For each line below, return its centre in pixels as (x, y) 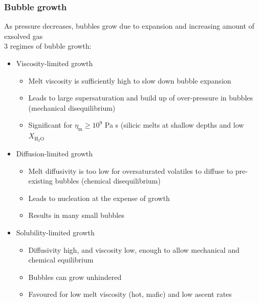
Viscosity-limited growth (55, 63)
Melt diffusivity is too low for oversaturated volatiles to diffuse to (131, 170)
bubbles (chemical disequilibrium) (108, 181)
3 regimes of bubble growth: (48, 46)
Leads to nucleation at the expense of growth (99, 198)
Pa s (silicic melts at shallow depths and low (174, 125)
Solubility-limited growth (55, 232)
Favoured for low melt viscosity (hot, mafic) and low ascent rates (130, 294)
